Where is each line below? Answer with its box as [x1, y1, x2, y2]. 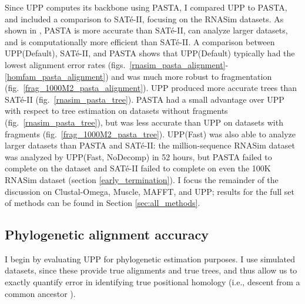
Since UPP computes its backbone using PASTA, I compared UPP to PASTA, [5, 1, 287, 13]
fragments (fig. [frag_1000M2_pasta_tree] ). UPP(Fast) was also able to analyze [5, 127, 296, 140]
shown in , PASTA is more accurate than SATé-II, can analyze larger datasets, [5, 24, 288, 36]
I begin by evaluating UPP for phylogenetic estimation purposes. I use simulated [5, 252, 295, 265]
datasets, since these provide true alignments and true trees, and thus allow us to [5, 264, 297, 276]
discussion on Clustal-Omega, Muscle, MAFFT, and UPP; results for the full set [5, 185, 295, 197]
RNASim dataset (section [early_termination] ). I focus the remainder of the [5, 173, 279, 185]
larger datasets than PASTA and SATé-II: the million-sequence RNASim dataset [5, 139, 295, 151]
